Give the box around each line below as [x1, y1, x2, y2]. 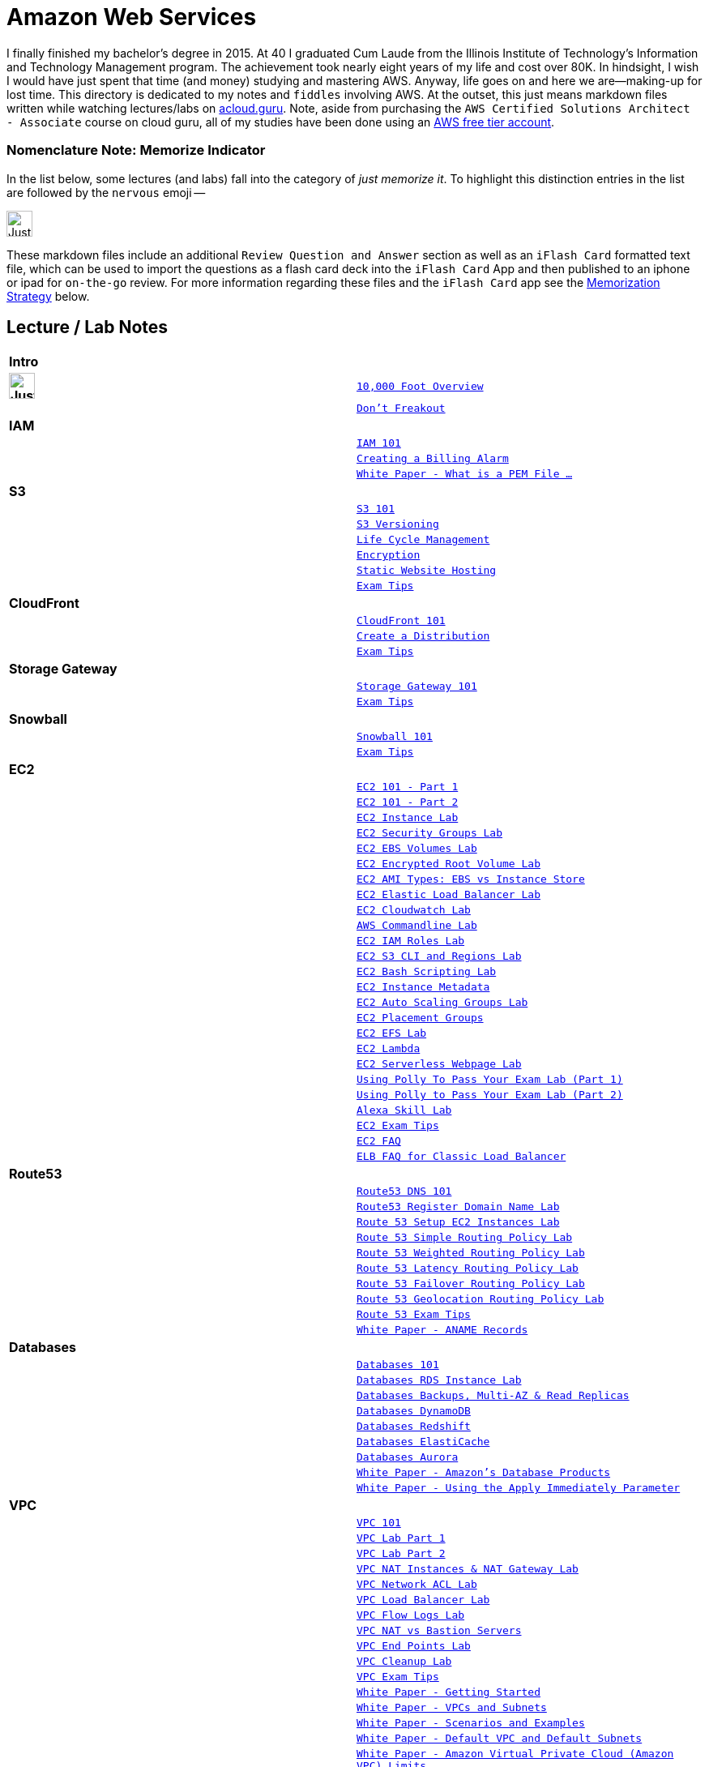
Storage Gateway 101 [357, 680, 477, 693]
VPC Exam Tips [357, 1671, 439, 1684]
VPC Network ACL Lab [357, 1578, 477, 1591]
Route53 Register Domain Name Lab [357, 1200, 560, 1213]
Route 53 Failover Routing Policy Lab [357, 1277, 585, 1290]
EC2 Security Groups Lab [357, 827, 503, 840]
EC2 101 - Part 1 [357, 781, 459, 794]
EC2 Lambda [357, 1042, 421, 1055]
